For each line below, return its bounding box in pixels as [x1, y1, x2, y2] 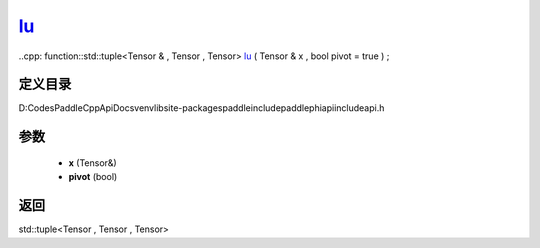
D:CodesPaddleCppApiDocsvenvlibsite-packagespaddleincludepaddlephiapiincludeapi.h [18, 102, 385, 114]
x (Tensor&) [68, 156, 117, 169]
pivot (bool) [68, 171, 118, 183]
